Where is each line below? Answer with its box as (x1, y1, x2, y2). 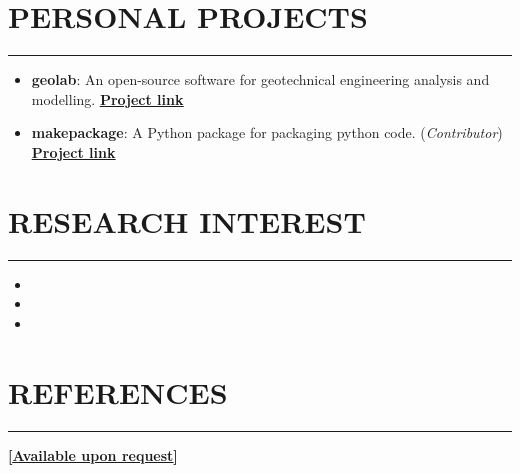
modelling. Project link (31, 88, 184, 109)
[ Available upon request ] (8, 444, 178, 465)
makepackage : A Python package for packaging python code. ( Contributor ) (31, 122, 503, 143)
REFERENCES (8, 371, 228, 412)
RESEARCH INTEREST (8, 200, 366, 241)
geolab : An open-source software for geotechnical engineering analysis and (31, 69, 490, 90)
